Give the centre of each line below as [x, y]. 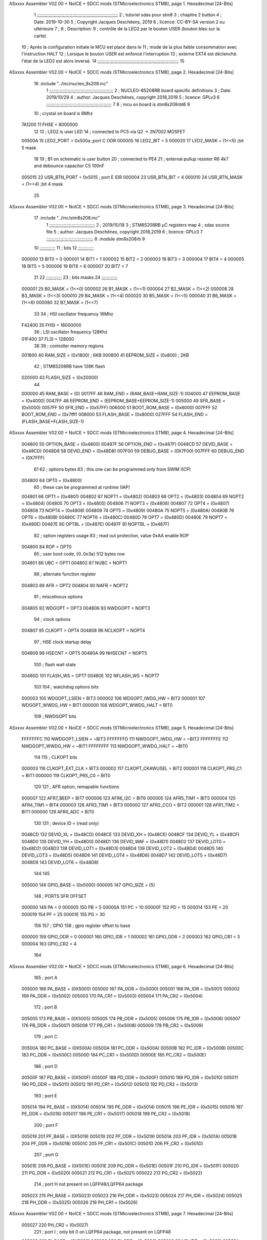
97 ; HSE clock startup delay [63, 642]
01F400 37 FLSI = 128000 [48, 339]
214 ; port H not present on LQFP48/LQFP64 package [89, 1184]
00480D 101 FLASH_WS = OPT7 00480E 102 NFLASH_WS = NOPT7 [90, 676]
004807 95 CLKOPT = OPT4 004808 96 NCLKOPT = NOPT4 [83, 630]
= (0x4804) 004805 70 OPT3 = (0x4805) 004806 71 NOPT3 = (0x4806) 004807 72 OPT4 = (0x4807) [126, 503]
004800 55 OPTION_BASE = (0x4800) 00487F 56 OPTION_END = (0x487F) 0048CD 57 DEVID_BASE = [127, 444]
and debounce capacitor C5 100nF [69, 166]
